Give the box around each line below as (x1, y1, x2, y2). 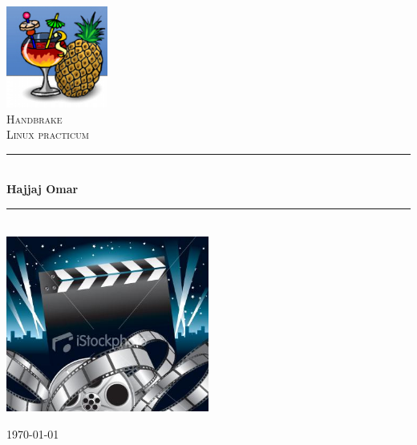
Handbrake (6, 110, 63, 127)
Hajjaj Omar (6, 180, 79, 197)
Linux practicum (6, 126, 89, 143)
